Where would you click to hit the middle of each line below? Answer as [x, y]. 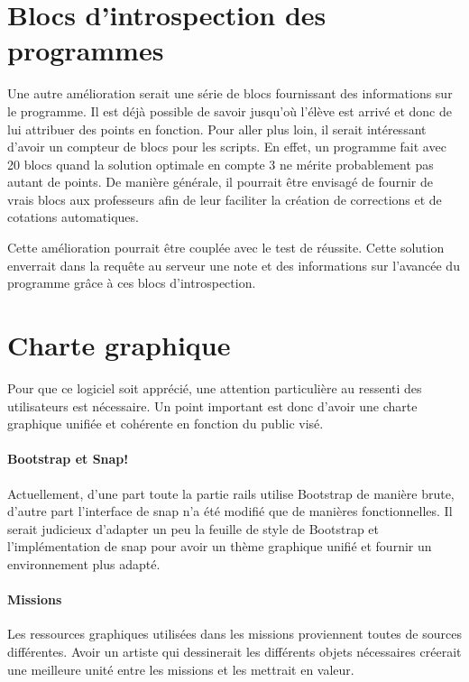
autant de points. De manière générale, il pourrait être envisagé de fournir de [220, 182]
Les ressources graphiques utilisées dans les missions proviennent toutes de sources [234, 634]
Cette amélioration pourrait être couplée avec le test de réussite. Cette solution [226, 248]
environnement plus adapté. [84, 563]
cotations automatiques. [73, 217]
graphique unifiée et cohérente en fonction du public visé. [166, 424]
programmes [86, 50]
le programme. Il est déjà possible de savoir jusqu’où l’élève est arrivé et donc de [230, 111]
